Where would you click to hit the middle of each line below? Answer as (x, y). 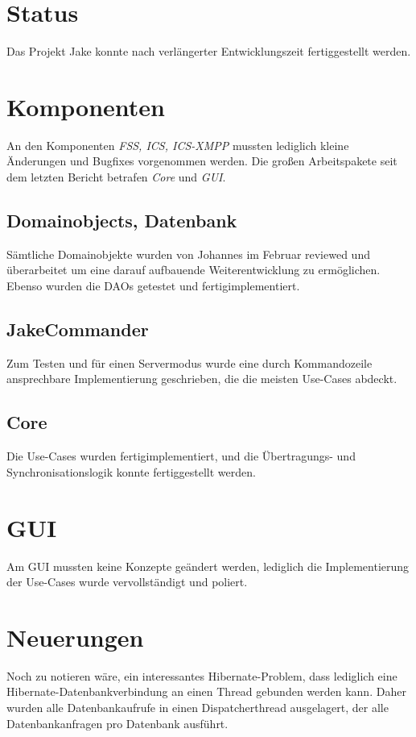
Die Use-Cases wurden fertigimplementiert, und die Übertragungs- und (181, 456)
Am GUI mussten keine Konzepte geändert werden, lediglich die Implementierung (208, 566)
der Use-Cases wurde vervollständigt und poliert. (127, 582)
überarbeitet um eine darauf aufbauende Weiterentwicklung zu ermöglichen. (194, 270)
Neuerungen (75, 637)
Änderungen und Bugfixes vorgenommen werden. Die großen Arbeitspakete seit (202, 161)
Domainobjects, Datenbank (122, 221)
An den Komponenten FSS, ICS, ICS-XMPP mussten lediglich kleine (178, 145)
